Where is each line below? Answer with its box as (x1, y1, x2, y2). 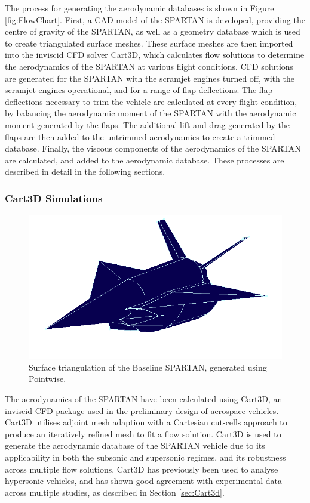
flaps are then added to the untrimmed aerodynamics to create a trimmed (5, 130, 275, 143)
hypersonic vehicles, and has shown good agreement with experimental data (5, 474, 282, 487)
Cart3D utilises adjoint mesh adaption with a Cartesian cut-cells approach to (5, 416, 287, 428)
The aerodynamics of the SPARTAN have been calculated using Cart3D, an (5, 392, 283, 405)
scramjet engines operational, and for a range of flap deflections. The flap (5, 84, 273, 96)
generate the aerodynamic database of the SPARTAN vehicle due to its (5, 439, 265, 452)
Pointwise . (29, 372, 66, 385)
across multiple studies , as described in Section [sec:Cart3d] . (5, 486, 225, 498)
